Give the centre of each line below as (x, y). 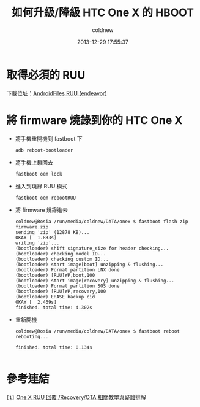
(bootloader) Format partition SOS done (67, 286)
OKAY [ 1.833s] (36, 238)
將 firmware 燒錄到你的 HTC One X (94, 120)
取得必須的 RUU (46, 75)
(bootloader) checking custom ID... (62, 259)
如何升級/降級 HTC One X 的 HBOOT (103, 13)
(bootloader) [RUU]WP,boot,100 (55, 275)
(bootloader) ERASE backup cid (55, 297)
